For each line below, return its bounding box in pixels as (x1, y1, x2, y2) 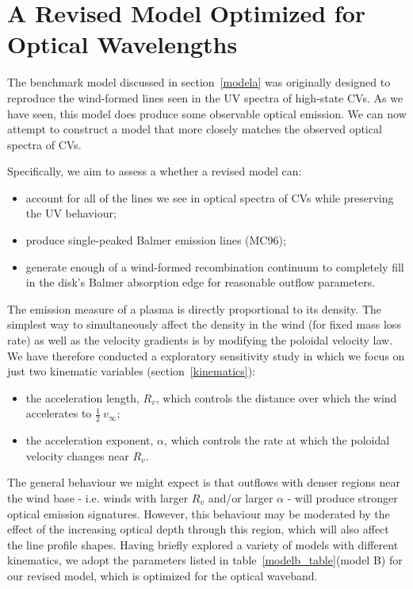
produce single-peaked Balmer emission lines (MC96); (25, 232, 286, 248)
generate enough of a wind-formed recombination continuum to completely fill (25, 258, 404, 275)
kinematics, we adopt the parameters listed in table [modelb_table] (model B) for (7, 552, 403, 568)
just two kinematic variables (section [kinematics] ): (7, 363, 256, 379)
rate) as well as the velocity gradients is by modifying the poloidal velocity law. (7, 332, 393, 348)
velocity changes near (25, 447, 129, 464)
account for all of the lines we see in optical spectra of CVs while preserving (25, 189, 394, 206)
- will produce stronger (287, 490, 398, 506)
